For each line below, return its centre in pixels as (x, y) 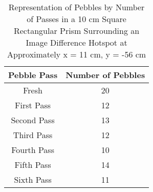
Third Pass (33, 135)
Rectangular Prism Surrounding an (76, 31)
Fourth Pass (33, 150)
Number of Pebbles (105, 75)
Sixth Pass (33, 179)
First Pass (33, 105)
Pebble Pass (33, 75)
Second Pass (33, 120)
